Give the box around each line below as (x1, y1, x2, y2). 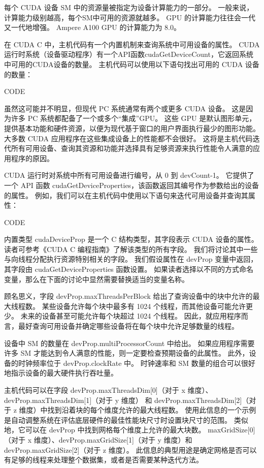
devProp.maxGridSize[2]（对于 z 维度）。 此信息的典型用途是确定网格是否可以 (4, 444, 257, 455)
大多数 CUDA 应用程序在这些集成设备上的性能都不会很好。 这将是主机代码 (4, 133, 253, 143)
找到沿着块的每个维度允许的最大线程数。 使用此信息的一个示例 (47, 404, 256, 415)
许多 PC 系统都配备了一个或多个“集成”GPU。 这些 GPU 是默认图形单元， (11, 113, 256, 123)
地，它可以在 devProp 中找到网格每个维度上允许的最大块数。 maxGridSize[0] (4, 424, 255, 435)
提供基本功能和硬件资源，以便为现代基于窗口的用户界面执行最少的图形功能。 (4, 122, 260, 133)
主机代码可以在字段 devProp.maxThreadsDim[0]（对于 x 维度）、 (4, 385, 213, 395)
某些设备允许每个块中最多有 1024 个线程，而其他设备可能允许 (42, 300, 246, 311)
